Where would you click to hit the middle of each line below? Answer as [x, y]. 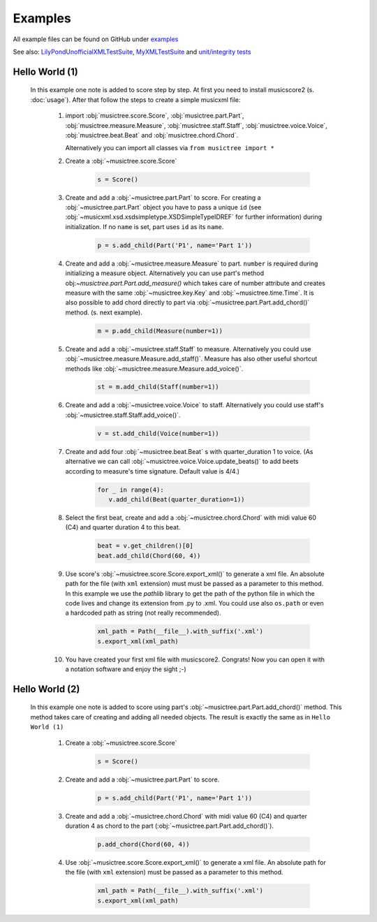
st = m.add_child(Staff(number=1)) [158, 387]
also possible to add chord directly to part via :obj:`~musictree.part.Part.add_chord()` [187, 302]
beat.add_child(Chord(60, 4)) [149, 556]
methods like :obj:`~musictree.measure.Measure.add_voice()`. [154, 368]
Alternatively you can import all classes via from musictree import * [170, 148]
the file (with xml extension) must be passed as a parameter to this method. [174, 872]
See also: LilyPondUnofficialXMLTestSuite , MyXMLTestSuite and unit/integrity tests [132, 52]
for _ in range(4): [131, 490]
